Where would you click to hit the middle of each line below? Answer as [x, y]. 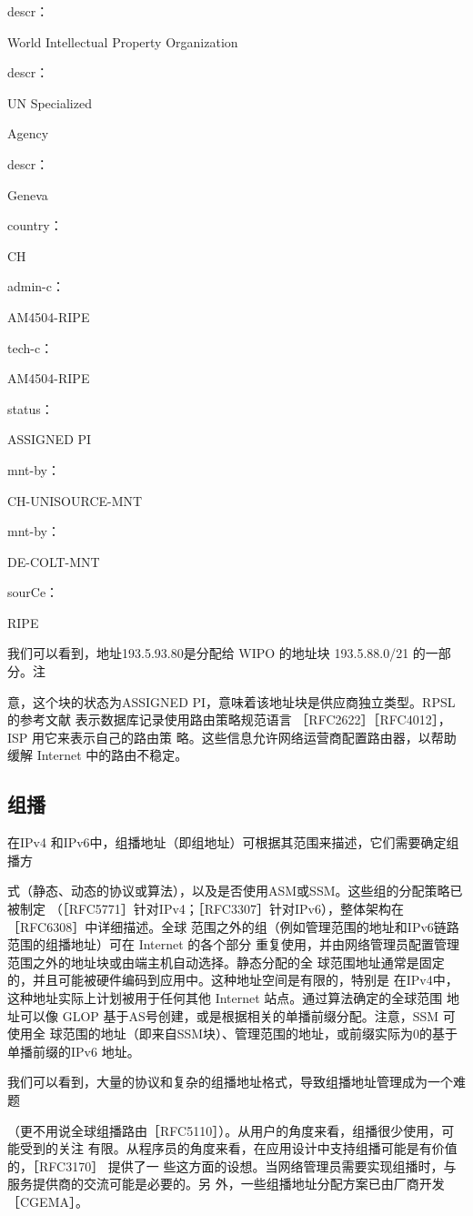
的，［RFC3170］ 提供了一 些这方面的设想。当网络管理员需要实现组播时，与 [232, 1165]
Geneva [28, 194]
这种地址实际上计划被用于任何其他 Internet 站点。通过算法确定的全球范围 [225, 997]
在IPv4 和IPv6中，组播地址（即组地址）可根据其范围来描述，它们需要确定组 [233, 842]
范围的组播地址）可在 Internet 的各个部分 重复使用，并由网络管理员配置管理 [234, 944]
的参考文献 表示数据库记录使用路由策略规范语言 [150, 719]
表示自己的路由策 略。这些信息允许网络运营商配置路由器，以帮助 [263, 737]
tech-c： [30, 347]
